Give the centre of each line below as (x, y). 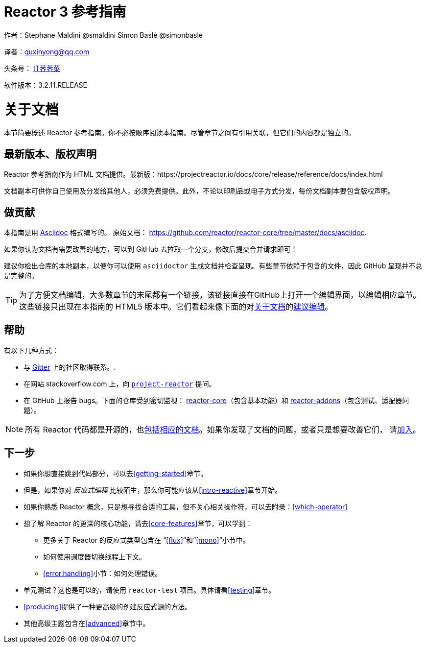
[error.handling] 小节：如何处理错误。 (103, 573)
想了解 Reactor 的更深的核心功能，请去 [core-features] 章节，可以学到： (138, 523)
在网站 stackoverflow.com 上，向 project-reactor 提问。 (120, 383)
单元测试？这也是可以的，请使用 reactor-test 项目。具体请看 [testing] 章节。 (150, 590)
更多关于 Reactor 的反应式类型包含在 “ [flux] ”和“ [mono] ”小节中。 (146, 540)
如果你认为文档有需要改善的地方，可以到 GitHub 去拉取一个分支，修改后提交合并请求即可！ (151, 249)
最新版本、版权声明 (50, 154)
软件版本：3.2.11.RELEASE (46, 85)
